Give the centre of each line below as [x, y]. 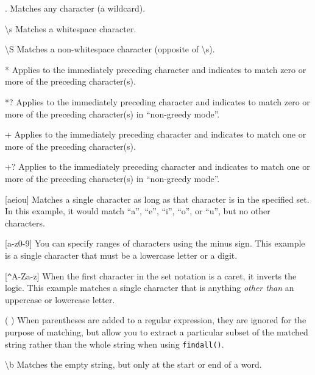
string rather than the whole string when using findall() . [115, 344]
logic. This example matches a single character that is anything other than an [150, 288]
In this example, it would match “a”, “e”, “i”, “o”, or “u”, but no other [138, 211]
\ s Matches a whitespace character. [71, 28]
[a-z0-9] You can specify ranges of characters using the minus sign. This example [155, 243]
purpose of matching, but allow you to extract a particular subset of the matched [157, 331]
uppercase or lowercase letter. [60, 299]
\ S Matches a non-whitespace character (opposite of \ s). [110, 49]
